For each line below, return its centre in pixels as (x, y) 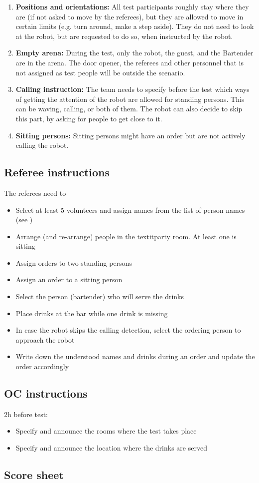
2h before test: (26, 414)
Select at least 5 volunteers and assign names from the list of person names (130, 210)
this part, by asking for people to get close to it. (89, 118)
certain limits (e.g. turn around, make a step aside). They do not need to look (135, 26)
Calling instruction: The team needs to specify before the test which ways (132, 89)
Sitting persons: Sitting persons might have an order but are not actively (130, 135)
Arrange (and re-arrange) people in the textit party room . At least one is (126, 236)
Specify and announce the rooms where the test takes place (106, 431)
